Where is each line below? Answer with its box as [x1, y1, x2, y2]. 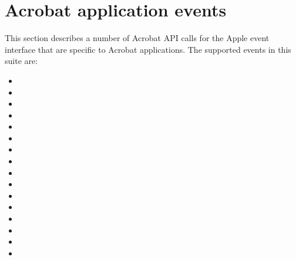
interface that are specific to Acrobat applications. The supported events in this [5, 43, 291, 55]
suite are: [5, 55, 38, 67]
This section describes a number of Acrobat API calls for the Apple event [5, 32, 270, 44]
